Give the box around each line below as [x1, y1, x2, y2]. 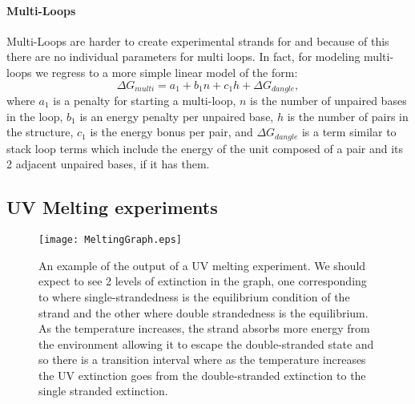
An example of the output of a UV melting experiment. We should [38, 257, 366, 273]
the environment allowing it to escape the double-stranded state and [38, 335, 374, 352]
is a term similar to [301, 123, 397, 140]
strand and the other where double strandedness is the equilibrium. [38, 304, 369, 321]
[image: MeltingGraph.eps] [38, 234, 182, 246]
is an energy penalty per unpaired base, [79, 107, 274, 124]
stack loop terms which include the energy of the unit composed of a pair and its [6, 139, 404, 156]
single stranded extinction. [38, 382, 168, 399]
